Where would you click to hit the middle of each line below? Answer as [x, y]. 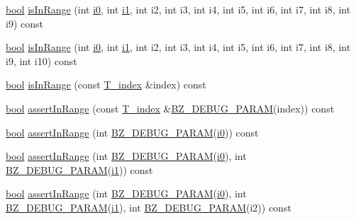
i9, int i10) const [41, 60]
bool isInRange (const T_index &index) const [106, 85]
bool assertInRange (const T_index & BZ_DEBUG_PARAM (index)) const [170, 108]
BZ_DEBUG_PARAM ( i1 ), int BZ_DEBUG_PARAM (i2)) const [149, 207]
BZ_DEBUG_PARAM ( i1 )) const [79, 169]
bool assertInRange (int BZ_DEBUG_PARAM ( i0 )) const [132, 132]
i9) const [24, 23]
